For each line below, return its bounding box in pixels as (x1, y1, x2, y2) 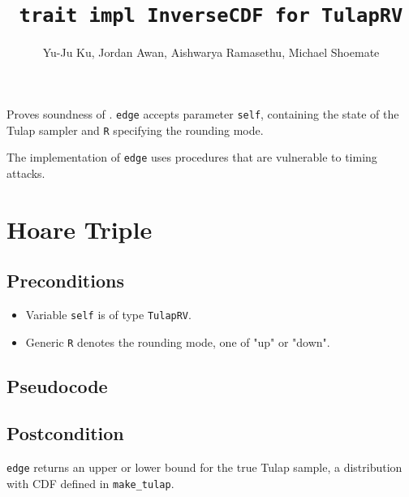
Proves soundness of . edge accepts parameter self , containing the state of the (6, 105, 399, 122)
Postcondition (6, 421, 124, 446)
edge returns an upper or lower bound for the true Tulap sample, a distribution (6, 459, 403, 476)
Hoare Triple (6, 212, 153, 245)
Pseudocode (6, 373, 108, 398)
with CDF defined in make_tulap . (6, 474, 174, 491)
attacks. (6, 164, 45, 181)
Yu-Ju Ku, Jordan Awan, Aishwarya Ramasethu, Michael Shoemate (42, 44, 380, 61)
